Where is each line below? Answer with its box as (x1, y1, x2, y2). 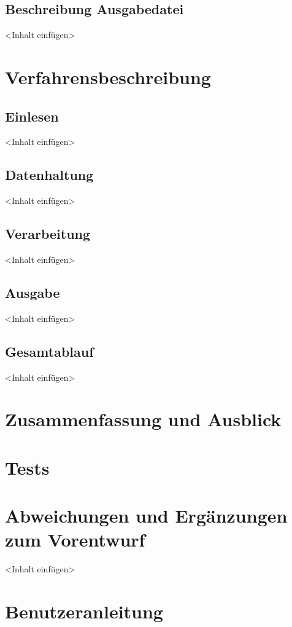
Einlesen (5, 106, 59, 125)
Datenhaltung (5, 165, 94, 184)
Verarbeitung (5, 224, 91, 243)
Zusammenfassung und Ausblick (5, 407, 282, 432)
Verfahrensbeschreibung (5, 64, 211, 89)
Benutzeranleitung (5, 599, 163, 623)
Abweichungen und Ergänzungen (5, 503, 288, 528)
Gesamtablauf (5, 341, 94, 360)
